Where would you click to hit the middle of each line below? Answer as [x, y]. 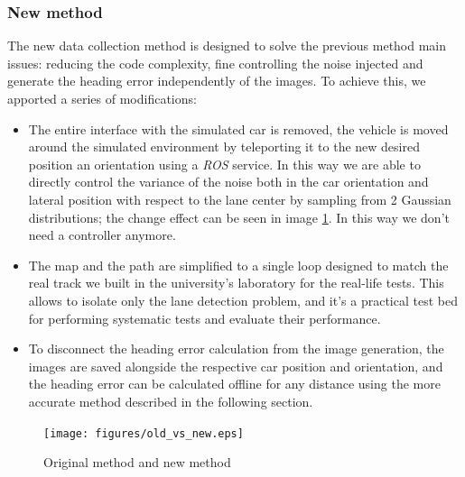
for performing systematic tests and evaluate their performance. [205, 318]
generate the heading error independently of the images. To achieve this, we [217, 81]
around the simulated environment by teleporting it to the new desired [224, 147]
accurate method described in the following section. [171, 401]
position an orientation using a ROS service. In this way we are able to [224, 164]
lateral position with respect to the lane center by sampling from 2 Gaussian [240, 199]
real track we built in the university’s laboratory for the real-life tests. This [236, 283]
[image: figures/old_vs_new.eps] [144, 433]
